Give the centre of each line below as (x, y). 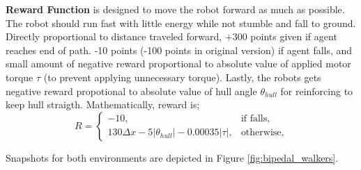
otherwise (261, 133)
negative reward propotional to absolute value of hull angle (131, 91)
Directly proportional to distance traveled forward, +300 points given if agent (171, 36)
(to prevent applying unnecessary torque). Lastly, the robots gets (182, 77)
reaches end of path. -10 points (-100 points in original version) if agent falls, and (179, 50)
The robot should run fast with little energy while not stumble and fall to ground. (181, 23)
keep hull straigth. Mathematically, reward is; (103, 104)
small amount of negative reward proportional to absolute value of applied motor (178, 63)
